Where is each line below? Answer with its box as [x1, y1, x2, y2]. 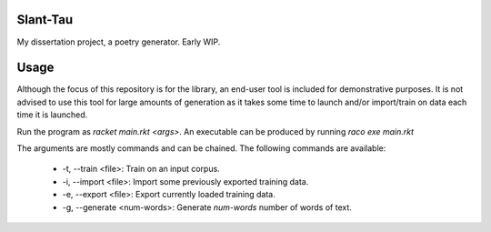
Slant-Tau [16, 12, 74, 27]
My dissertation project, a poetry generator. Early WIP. [16, 36, 221, 47]
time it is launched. [16, 109, 88, 120]
